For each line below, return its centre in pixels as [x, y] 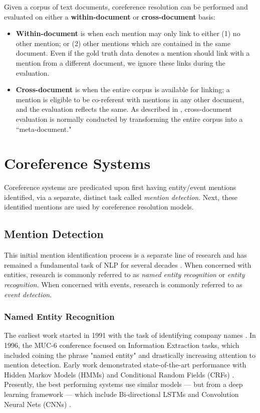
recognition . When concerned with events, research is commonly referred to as [123, 284]
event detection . [28, 294]
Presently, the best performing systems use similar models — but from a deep [123, 384]
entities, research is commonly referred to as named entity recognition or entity [124, 274]
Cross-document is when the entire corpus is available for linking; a [123, 89]
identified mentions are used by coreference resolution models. [99, 207]
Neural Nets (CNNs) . [38, 404]
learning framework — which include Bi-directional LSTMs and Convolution [121, 394]
